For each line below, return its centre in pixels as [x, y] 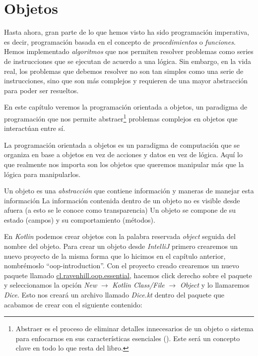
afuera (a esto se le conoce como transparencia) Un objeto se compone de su [120, 210]
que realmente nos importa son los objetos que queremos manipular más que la [124, 164]
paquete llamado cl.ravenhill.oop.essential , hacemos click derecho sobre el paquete [128, 275]
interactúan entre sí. [35, 128]
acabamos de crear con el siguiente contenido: [73, 304]
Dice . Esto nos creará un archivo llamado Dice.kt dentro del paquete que [114, 295]
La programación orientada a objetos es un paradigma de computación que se [122, 145]
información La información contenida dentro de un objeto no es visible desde [122, 200]
